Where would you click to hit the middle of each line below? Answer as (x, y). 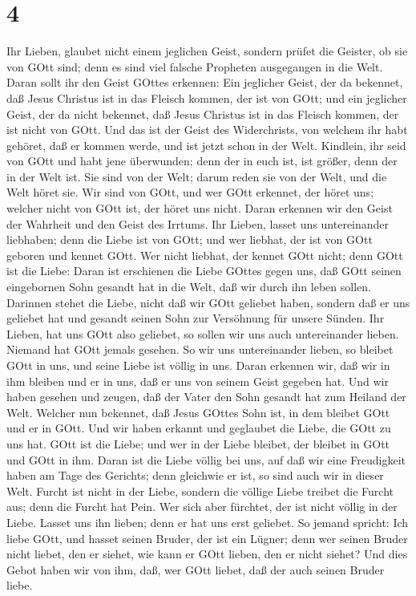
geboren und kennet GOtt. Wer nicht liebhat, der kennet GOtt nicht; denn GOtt (205, 255)
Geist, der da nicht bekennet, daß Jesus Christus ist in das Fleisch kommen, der (203, 114)
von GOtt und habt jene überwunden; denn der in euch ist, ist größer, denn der (202, 161)
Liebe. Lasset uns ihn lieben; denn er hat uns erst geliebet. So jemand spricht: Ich (208, 522)
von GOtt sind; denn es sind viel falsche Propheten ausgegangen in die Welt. (195, 66)
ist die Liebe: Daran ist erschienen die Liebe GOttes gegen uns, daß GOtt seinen (204, 271)
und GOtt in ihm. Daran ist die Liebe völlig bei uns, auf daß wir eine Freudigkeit (206, 459)
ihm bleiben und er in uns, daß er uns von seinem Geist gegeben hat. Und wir (198, 381)
